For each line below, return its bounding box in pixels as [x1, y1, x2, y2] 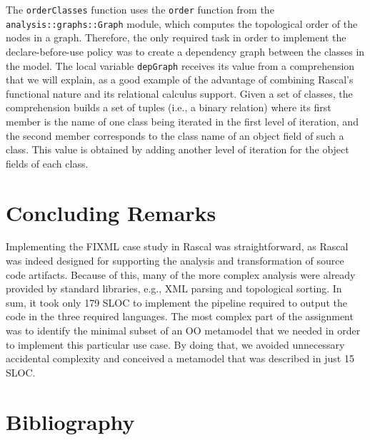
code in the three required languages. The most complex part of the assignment [6, 309, 354, 324]
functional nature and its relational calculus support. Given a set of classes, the [6, 86, 353, 101]
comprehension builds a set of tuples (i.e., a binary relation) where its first [6, 100, 331, 115]
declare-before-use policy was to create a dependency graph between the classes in [6, 44, 365, 58]
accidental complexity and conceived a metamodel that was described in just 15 [6, 351, 354, 366]
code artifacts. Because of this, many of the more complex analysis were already [6, 267, 356, 282]
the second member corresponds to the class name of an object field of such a [6, 128, 344, 143]
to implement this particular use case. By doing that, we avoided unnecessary [6, 337, 345, 352]
